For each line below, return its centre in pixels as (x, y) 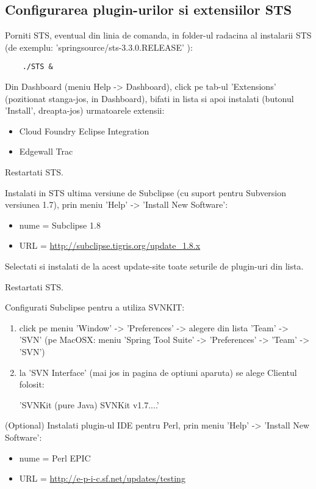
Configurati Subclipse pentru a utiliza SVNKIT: (95, 307)
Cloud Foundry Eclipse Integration (84, 131)
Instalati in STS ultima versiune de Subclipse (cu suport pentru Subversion (146, 192)
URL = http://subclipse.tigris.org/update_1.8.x (110, 245)
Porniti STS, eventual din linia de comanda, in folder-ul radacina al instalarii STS (158, 35)
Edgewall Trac (46, 151)
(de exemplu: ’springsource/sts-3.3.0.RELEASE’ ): (99, 47)
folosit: (32, 384)
